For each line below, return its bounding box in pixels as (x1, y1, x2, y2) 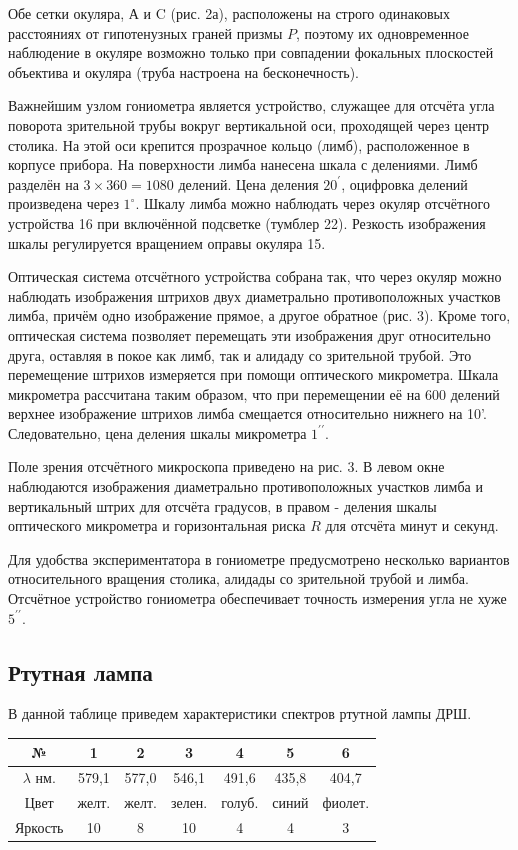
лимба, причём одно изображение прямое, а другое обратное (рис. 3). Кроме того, (8, 305, 511, 326)
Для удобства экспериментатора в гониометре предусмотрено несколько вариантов (8, 548, 510, 569)
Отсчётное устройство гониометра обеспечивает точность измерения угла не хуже (8, 588, 507, 609)
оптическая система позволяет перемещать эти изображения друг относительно (8, 324, 491, 345)
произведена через (8, 193, 119, 214)
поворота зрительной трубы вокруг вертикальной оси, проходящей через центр (8, 114, 489, 135)
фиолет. (322, 792, 370, 813)
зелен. (170, 792, 208, 813)
